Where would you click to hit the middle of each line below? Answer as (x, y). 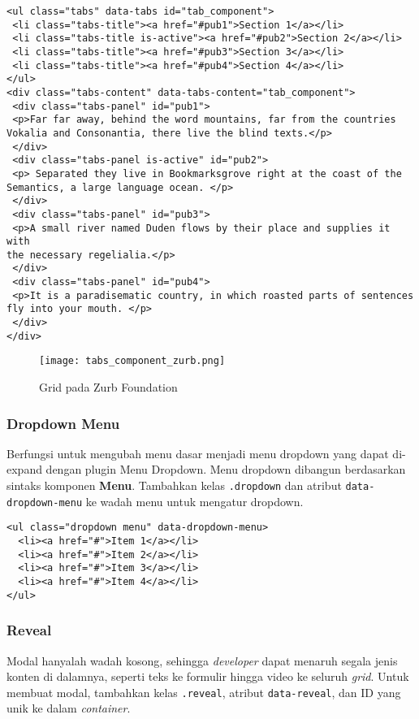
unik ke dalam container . (69, 708)
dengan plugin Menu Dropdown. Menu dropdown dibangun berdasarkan (226, 469)
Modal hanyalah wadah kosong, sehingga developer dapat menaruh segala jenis (202, 660)
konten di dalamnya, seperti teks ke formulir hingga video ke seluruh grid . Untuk (208, 676)
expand (24, 469)
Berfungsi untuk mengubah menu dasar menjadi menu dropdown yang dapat (198, 453)
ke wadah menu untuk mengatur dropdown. (194, 501)
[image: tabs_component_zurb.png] (132, 361)
